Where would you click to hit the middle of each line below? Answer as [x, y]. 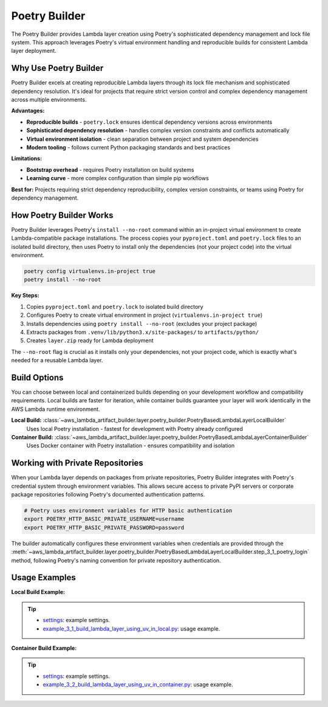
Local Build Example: [38, 592]
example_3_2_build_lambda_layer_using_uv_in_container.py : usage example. [138, 685]
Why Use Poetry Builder [57, 68]
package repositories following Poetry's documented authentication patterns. [108, 495]
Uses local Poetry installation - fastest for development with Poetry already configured [135, 428]
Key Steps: [25, 296]
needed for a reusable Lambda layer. [57, 360]
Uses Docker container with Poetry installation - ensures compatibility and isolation [131, 445]
